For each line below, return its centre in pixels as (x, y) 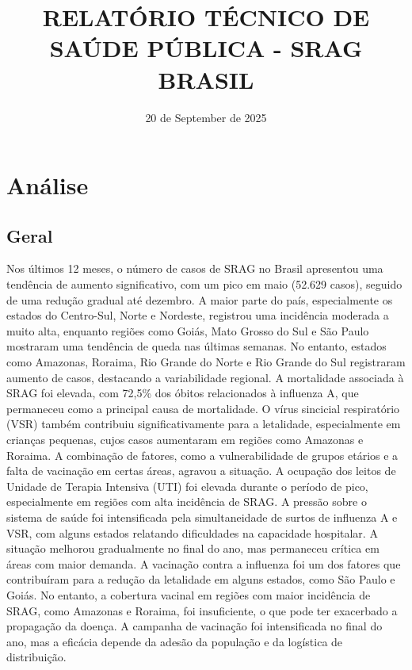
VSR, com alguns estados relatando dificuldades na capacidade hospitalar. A (192, 532)
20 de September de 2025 (206, 117)
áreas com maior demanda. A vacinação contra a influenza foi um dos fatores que (204, 563)
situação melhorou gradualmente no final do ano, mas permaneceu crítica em (193, 548)
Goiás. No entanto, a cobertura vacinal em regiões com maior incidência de (189, 594)
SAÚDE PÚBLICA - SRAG (206, 48)
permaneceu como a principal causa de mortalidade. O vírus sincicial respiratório (203, 408)
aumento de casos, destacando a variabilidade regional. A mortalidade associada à (205, 377)
